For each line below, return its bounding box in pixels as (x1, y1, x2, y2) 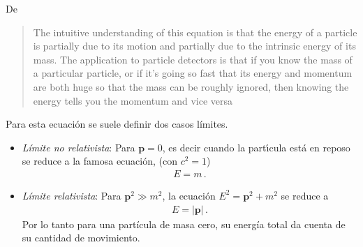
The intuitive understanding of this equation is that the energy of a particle (33, 24, 357, 39)
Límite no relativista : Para (22, 140, 135, 154)
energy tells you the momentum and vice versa (33, 93, 233, 107)
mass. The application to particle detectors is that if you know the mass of (33, 52, 353, 66)
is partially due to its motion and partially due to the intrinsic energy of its (33, 38, 356, 53)
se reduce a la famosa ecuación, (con (22, 154, 178, 168)
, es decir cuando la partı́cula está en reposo (162, 140, 350, 154)
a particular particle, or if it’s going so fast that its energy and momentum (33, 66, 353, 80)
